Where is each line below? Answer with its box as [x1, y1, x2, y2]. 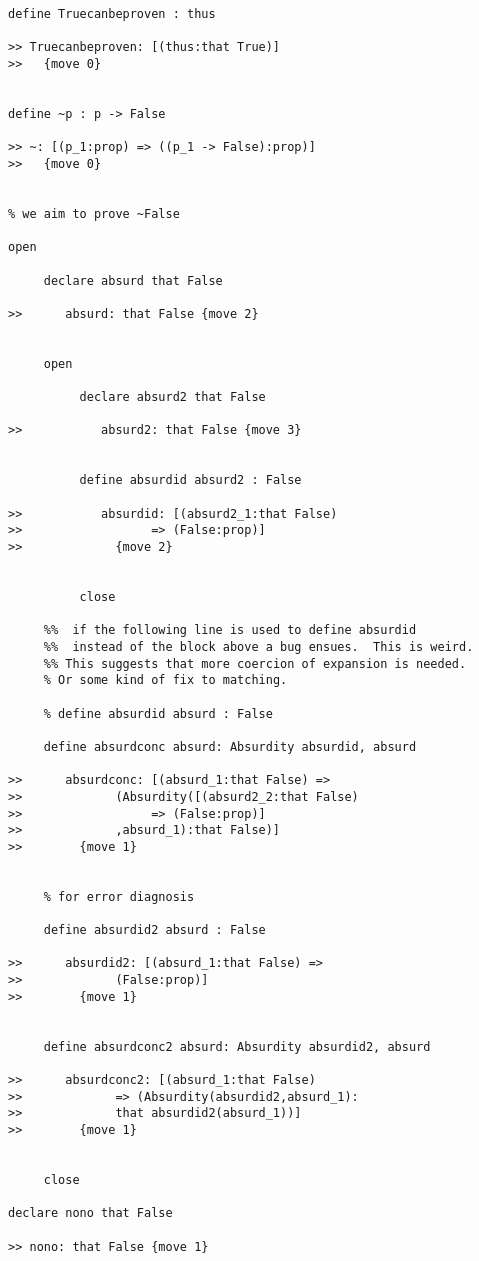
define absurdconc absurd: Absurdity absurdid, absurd [43, 739, 417, 754]
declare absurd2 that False [79, 390, 266, 405]
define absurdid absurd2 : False [79, 473, 302, 488]
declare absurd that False [43, 273, 223, 288]
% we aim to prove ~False [8, 206, 180, 221]
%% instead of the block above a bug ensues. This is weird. [43, 639, 474, 654]
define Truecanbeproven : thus [8, 7, 216, 21]
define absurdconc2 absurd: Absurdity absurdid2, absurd [43, 1039, 431, 1054]
